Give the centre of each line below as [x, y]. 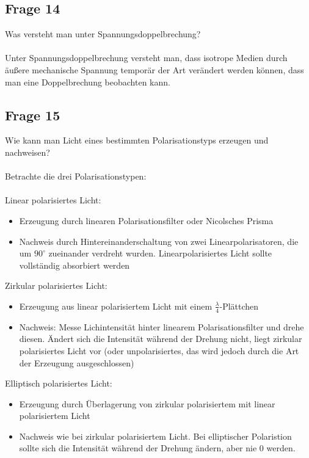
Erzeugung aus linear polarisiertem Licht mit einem [116, 306]
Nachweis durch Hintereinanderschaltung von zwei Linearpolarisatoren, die [159, 241]
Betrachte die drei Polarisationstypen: [76, 176]
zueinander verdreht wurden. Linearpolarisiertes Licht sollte [160, 253]
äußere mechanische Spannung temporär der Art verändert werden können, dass [154, 69]
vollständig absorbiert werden [75, 265]
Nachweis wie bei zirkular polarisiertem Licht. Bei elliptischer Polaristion [155, 436]
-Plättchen [239, 306]
